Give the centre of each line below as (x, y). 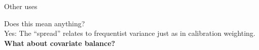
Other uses (21, 6)
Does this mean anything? (45, 23)
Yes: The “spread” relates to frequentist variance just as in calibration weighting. (130, 33)
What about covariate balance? (60, 43)
